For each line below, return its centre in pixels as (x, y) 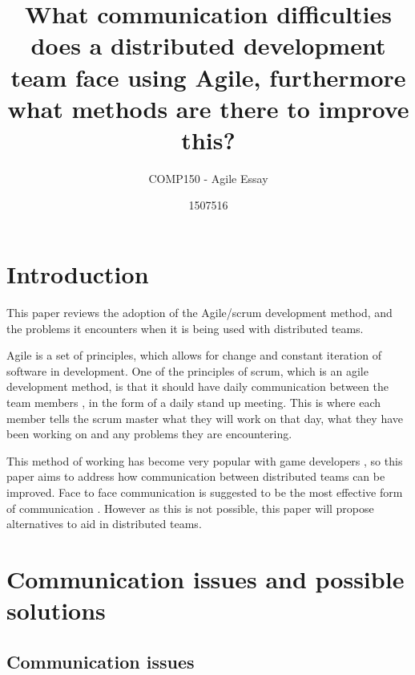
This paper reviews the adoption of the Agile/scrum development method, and (199, 312)
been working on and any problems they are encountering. (149, 434)
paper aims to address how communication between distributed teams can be (196, 476)
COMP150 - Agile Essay (208, 178)
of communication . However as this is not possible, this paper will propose (190, 508)
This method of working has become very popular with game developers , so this (205, 460)
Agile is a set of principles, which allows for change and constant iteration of (194, 355)
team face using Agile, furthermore (208, 77)
